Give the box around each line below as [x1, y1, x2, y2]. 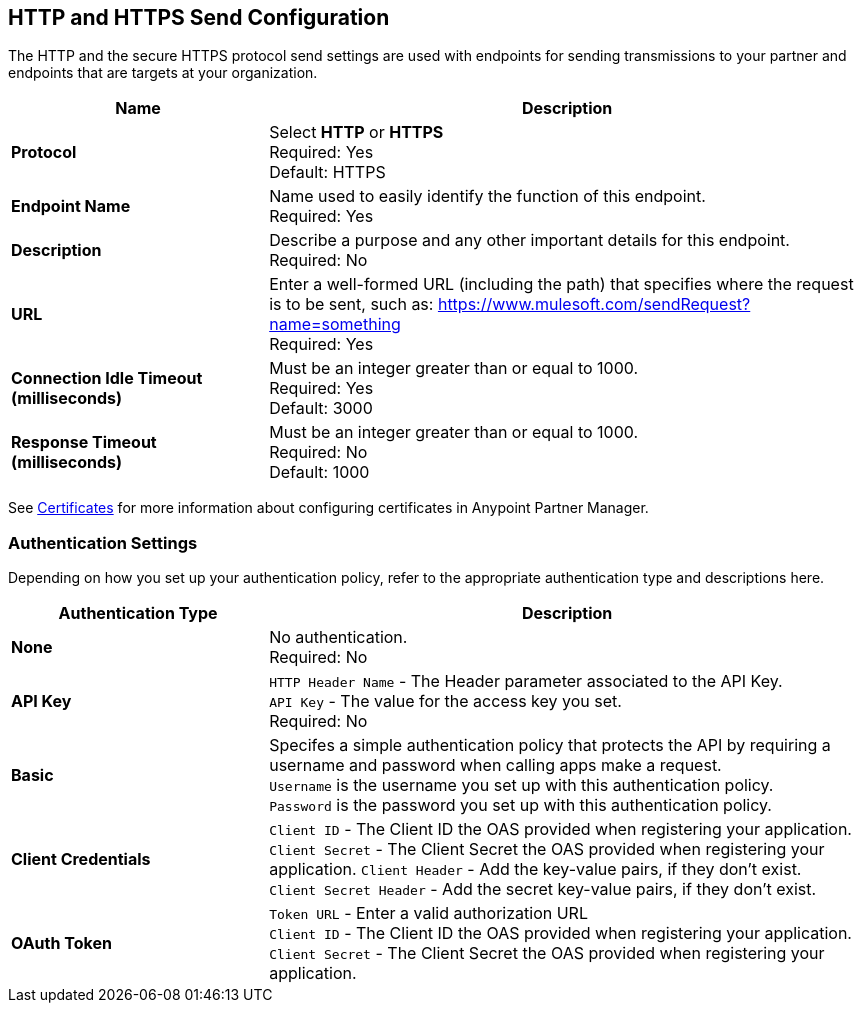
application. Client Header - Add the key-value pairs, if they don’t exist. [269, 859, 802, 880]
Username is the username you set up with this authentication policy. [269, 775, 774, 796]
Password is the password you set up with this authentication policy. [269, 795, 772, 816]
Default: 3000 [269, 398, 373, 419]
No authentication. [269, 627, 408, 648]
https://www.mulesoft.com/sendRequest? [437, 294, 751, 315]
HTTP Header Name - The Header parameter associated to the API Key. [269, 671, 783, 692]
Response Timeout [11, 432, 157, 453]
